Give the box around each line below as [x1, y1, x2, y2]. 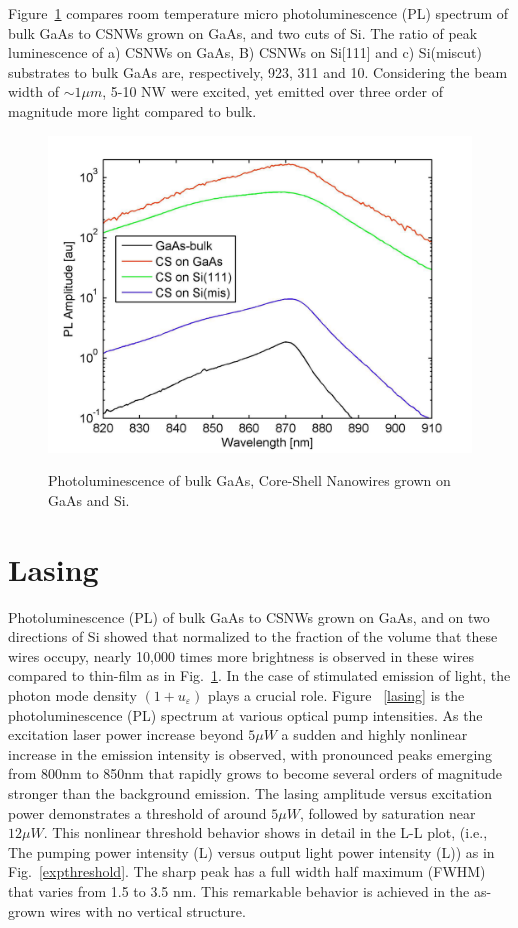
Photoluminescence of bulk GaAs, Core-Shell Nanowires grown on [48, 470, 451, 491]
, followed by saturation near [299, 802, 476, 823]
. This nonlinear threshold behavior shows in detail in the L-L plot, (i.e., [43, 822, 488, 843]
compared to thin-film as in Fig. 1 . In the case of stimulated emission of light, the [8, 665, 511, 686]
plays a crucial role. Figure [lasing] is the [208, 685, 465, 706]
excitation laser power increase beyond [8, 724, 244, 745]
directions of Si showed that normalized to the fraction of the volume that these [8, 626, 498, 647]
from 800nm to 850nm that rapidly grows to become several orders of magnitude [8, 763, 502, 784]
